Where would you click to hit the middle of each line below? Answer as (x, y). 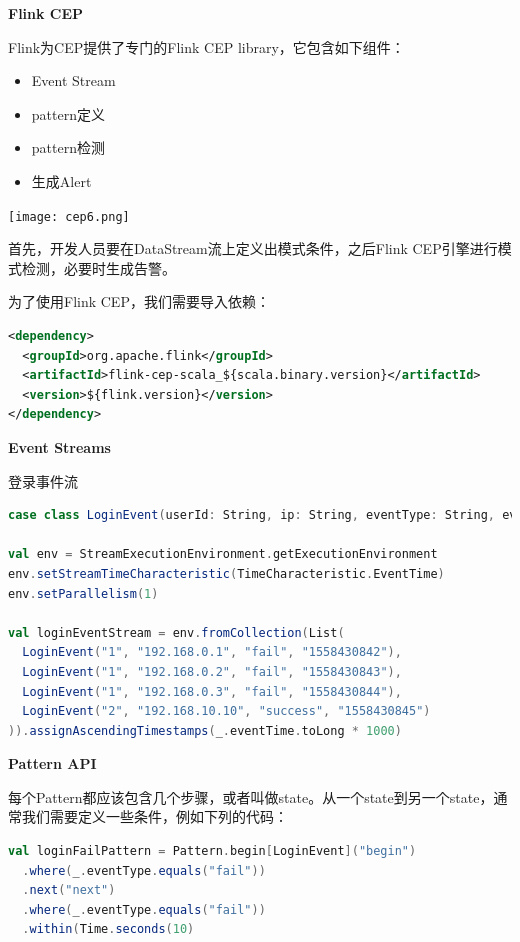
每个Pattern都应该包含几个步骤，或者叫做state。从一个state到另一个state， (251, 796)
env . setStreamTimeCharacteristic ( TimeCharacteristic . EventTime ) (226, 573)
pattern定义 (68, 113)
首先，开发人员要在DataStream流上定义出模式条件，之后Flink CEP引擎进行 (253, 248)
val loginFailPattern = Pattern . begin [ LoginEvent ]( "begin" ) (212, 851)
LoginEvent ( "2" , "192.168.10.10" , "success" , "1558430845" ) (226, 711)
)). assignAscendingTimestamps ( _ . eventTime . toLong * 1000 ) (205, 730)
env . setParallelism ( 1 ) (83, 593)
